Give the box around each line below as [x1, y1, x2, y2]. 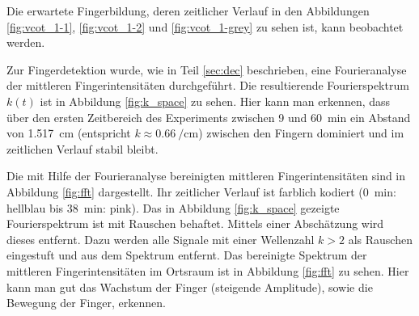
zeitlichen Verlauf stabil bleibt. [6, 140, 159, 157]
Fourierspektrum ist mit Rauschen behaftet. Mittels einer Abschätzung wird [6, 215, 384, 232]
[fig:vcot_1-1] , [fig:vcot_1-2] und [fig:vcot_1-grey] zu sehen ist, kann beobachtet [6, 18, 404, 35]
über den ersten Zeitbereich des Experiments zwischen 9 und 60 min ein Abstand [6, 108, 411, 125]
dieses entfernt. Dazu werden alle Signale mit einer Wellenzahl [6, 230, 315, 247]
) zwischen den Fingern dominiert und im [198, 124, 404, 141]
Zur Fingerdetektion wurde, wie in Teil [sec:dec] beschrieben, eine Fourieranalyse [6, 61, 407, 78]
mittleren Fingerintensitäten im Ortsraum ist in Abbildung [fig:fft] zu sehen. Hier [6, 262, 409, 279]
